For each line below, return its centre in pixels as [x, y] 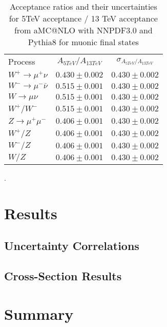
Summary [39, 313]
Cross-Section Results [63, 275]
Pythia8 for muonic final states [83, 42]
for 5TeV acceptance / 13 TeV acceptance [83, 18]
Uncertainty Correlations [72, 246]
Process [22, 61]
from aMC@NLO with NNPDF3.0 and [83, 30]
